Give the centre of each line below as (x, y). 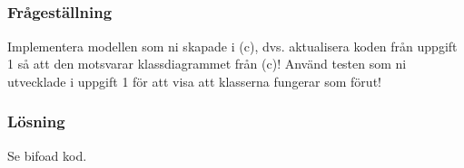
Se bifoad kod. (47, 155)
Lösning (36, 121)
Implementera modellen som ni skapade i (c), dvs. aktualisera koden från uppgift (232, 46)
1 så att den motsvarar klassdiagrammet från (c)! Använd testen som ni (207, 64)
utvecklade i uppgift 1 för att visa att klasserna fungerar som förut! (194, 81)
